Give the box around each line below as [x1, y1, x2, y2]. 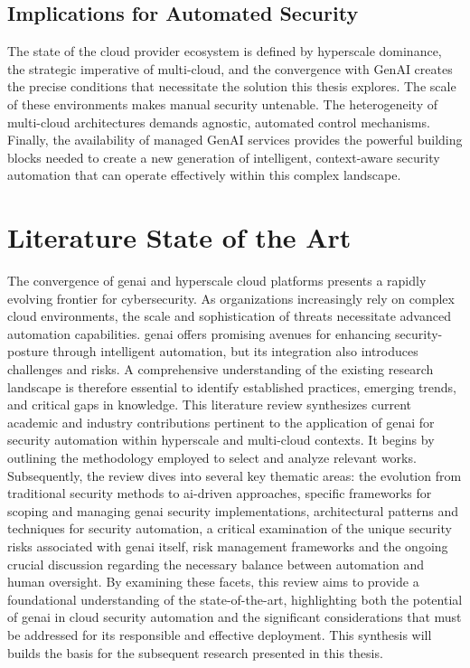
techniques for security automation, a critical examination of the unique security [7, 519, 452, 538]
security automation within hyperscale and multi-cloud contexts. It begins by [7, 430, 435, 449]
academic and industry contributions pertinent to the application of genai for [7, 412, 435, 431]
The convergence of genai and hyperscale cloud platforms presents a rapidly [7, 271, 427, 290]
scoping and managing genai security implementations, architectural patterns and [7, 501, 459, 520]
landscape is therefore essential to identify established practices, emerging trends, [7, 377, 457, 396]
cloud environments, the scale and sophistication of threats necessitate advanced [7, 306, 451, 325]
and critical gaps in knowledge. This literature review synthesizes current [7, 395, 412, 414]
